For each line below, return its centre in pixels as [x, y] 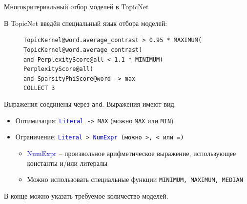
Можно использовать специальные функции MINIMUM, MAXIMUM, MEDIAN [135, 179]
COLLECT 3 [39, 88]
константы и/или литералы [67, 163]
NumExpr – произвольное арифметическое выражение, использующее [132, 153]
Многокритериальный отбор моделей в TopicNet [76, 6]
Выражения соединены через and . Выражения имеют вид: [90, 104]
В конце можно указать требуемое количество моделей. [86, 195]
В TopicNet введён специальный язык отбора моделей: [86, 23]
